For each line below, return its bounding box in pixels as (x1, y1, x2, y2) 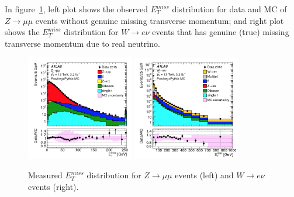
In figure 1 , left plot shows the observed (5, 3, 148, 15)
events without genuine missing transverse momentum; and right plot (35, 14, 284, 26)
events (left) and (175, 169, 234, 181)
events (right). (28, 180, 79, 192)
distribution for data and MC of (172, 3, 287, 15)
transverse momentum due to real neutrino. (5, 37, 160, 49)
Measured (28, 169, 63, 181)
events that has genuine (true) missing (152, 26, 289, 38)
